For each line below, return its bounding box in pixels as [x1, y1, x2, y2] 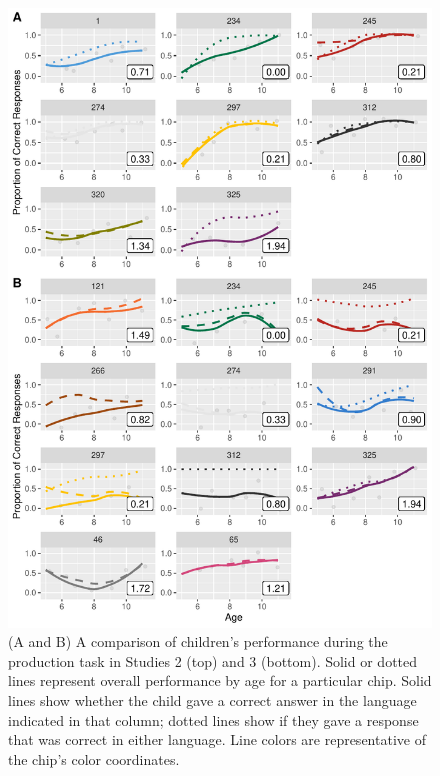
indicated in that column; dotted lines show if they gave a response [8, 709, 419, 730]
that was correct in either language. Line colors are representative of [8, 729, 426, 750]
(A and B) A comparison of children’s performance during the [8, 631, 388, 652]
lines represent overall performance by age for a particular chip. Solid [8, 670, 432, 691]
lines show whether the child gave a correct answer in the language [8, 690, 417, 711]
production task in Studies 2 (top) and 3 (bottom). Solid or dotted [8, 650, 418, 671]
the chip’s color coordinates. [8, 748, 180, 769]
